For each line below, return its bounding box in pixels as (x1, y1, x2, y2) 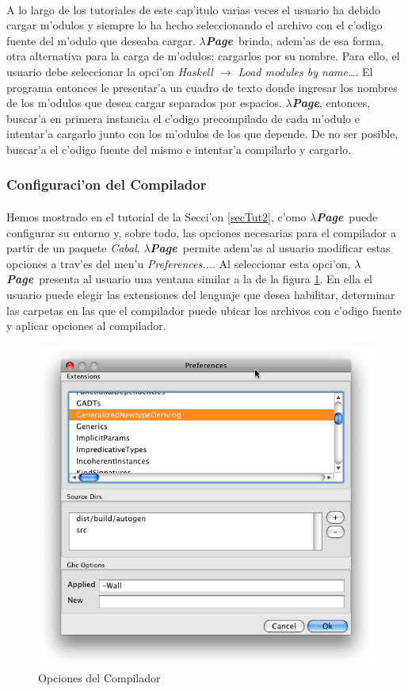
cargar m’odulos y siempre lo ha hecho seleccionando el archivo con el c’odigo (6, 17, 383, 33)
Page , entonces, (292, 94, 371, 111)
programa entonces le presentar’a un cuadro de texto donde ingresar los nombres (6, 79, 398, 95)
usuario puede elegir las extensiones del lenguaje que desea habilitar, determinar (6, 286, 395, 302)
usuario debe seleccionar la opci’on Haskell (6, 63, 213, 79)
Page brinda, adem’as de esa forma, (205, 32, 384, 48)
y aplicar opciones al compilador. (6, 317, 166, 334)
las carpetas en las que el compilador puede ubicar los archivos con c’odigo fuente (6, 301, 402, 318)
